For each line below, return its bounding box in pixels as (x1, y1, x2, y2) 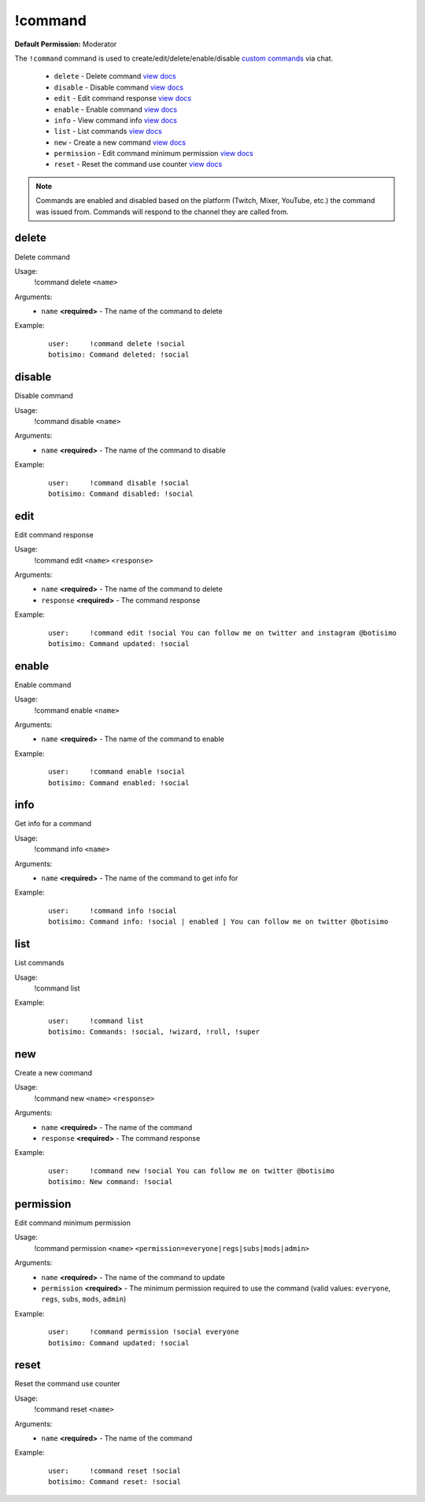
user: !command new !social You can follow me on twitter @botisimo (48, 1166, 334, 1175)
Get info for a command (14, 819, 92, 828)
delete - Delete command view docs (54, 72, 176, 81)
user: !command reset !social (48, 1466, 181, 1475)
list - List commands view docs (54, 127, 163, 136)
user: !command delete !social (48, 339, 186, 348)
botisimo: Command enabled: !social (48, 778, 190, 787)
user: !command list (48, 1016, 144, 1025)
